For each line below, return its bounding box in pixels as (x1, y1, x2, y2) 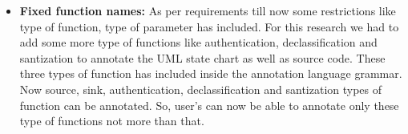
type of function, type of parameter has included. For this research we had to (19, 18, 399, 35)
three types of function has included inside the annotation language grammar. (19, 65, 402, 82)
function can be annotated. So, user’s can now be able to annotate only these (19, 96, 399, 113)
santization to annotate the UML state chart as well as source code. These (19, 49, 386, 66)
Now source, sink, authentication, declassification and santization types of (19, 80, 382, 97)
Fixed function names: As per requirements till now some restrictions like (19, 2, 396, 18)
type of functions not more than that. (19, 112, 204, 129)
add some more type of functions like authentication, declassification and (19, 34, 378, 51)
